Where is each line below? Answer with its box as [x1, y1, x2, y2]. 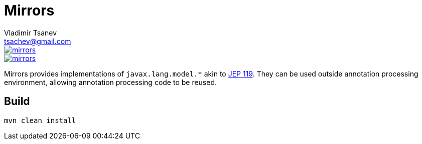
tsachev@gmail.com [4, 36, 71, 45]
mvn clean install [4, 116, 76, 124]
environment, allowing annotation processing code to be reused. [4, 77, 217, 86]
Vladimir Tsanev [4, 28, 57, 37]
